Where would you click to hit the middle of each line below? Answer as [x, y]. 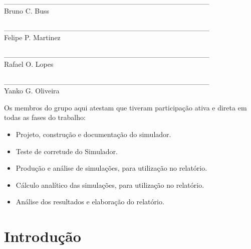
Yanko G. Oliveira [32, 91]
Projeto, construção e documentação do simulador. [93, 134]
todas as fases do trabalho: [45, 117]
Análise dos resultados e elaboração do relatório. [90, 202]
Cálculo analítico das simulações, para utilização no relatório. [110, 184]
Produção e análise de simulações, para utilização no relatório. [111, 168]
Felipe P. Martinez [32, 37]
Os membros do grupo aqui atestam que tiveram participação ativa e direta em [125, 107]
